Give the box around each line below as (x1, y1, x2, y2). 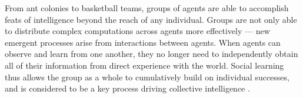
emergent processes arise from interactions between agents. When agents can (5, 36, 281, 48)
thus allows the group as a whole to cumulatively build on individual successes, (5, 70, 289, 83)
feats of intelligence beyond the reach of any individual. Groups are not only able (5, 13, 297, 25)
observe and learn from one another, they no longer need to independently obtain (5, 48, 298, 60)
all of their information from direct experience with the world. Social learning (5, 59, 284, 71)
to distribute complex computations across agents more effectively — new (5, 25, 270, 37)
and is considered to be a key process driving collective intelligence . (5, 82, 250, 94)
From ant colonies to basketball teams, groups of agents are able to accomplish (5, 2, 289, 13)
